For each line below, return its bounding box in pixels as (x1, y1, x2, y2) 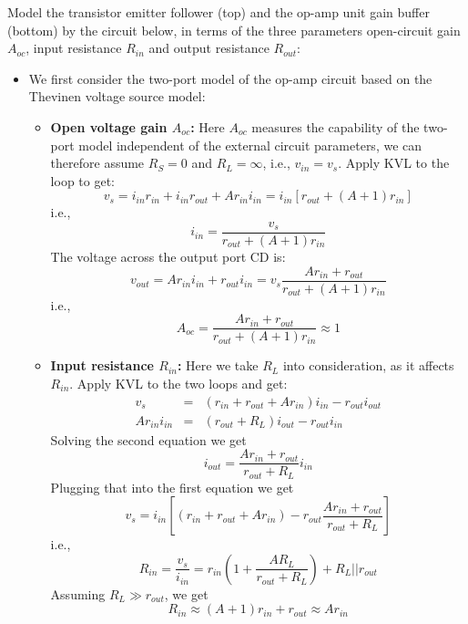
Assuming (50, 584, 106, 603)
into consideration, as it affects (282, 356, 454, 375)
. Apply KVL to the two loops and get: (69, 373, 288, 392)
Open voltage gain (50, 117, 168, 136)
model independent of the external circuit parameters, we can (78, 135, 422, 154)
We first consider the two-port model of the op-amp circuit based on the (28, 68, 432, 88)
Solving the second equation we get (50, 430, 247, 449)
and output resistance (148, 38, 270, 57)
